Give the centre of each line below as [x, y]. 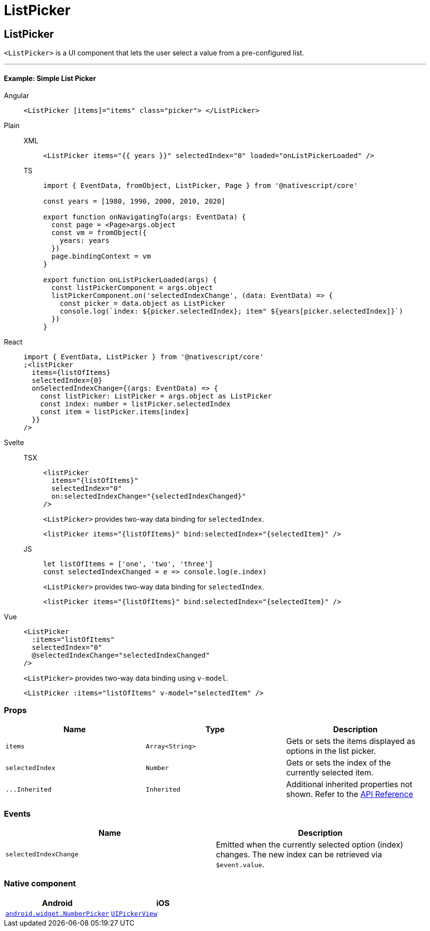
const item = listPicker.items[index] [115, 412]
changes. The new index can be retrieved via [299, 854]
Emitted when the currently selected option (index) [310, 844]
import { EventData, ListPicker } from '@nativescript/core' [144, 357]
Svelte [14, 443]
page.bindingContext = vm [101, 256]
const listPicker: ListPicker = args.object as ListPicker [156, 396]
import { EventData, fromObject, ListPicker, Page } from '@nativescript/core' [201, 186]
